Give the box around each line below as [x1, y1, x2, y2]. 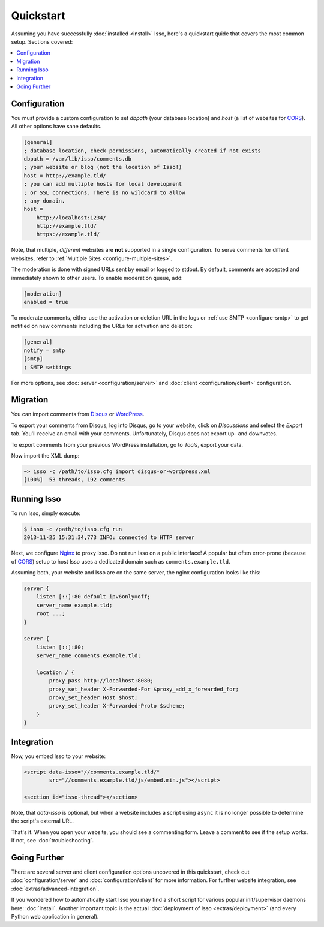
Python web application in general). [11, 913, 99, 920]
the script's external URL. [11, 817, 74, 824]
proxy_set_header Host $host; [49, 694, 138, 701]
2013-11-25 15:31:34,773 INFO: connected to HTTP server [23, 534, 195, 541]
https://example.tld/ [36, 231, 100, 238]
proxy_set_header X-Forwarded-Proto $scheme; [49, 702, 185, 709]
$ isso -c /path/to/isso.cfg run [23, 525, 122, 532]
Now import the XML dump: [11, 452, 80, 459]
